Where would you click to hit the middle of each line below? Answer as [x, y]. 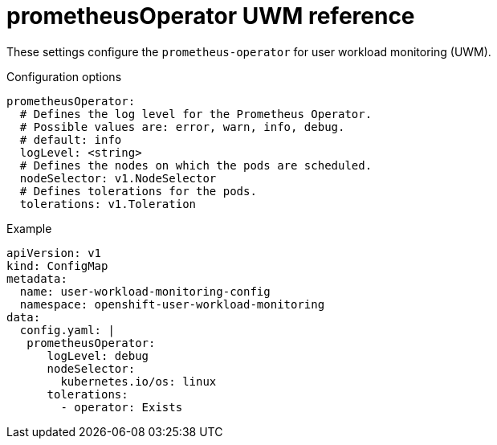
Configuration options [64, 76]
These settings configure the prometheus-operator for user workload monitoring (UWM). [249, 51]
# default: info [71, 139]
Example [29, 228]
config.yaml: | [67, 330]
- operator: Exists [122, 407]
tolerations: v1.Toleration [108, 204]
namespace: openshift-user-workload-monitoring [172, 304]
